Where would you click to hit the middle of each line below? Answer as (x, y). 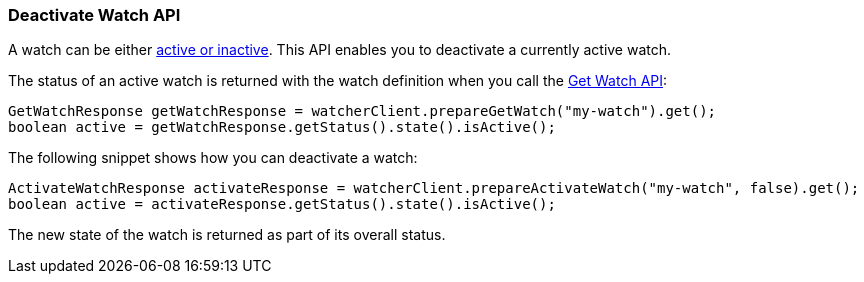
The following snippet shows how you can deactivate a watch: (213, 158)
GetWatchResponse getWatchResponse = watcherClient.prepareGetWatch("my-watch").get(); (362, 111)
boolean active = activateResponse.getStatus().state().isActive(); (282, 204)
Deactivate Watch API (94, 15)
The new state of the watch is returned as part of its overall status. (227, 235)
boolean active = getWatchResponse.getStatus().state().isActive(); (282, 127)
